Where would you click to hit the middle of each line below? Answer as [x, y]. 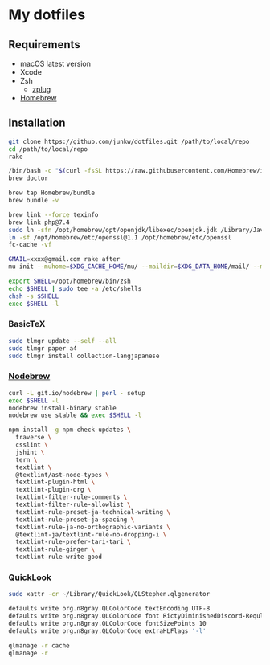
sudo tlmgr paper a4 [43, 348]
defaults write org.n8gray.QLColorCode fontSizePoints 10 [107, 623]
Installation [37, 123]
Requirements [44, 45]
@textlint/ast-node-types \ [63, 475]
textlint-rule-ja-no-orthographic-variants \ [93, 527]
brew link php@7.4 [39, 222]
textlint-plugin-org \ [53, 490]
